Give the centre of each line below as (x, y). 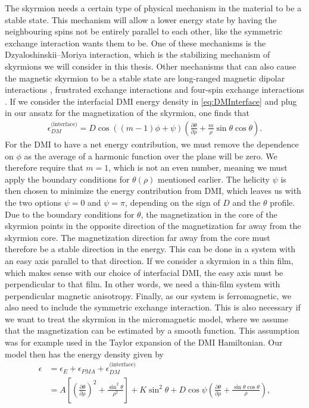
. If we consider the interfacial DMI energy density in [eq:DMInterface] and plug (151, 101)
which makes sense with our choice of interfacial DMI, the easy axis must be (144, 272)
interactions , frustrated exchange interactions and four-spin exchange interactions (154, 90)
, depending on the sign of (173, 202)
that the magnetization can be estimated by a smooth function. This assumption (152, 330)
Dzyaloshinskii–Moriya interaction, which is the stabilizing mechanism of (138, 54)
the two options (33, 202)
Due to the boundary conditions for (70, 214)
